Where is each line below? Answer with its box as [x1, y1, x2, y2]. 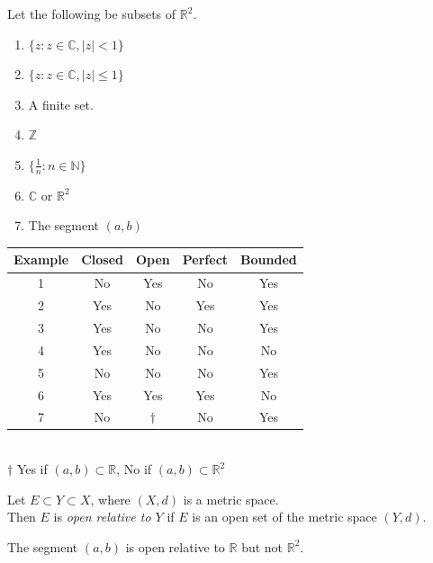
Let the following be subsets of [7, 4, 176, 22]
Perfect [182, 250, 229, 269]
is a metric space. [183, 489, 279, 508]
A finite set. [28, 94, 94, 113]
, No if [116, 460, 152, 478]
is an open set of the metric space [192, 507, 377, 526]
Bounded [240, 250, 297, 269]
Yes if [16, 460, 48, 478]
